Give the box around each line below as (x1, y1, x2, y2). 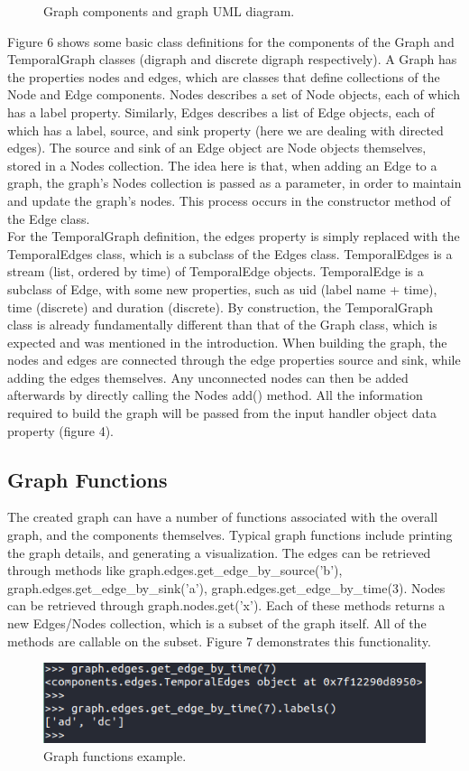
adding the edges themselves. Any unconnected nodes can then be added (7, 367, 409, 386)
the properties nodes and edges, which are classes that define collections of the (7, 67, 440, 86)
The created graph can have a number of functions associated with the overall (7, 507, 438, 526)
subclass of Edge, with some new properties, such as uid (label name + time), (7, 279, 437, 298)
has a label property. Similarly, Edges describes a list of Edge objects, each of (7, 102, 435, 121)
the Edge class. (7, 209, 90, 228)
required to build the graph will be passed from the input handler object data (7, 404, 437, 423)
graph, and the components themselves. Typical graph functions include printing (7, 525, 453, 544)
